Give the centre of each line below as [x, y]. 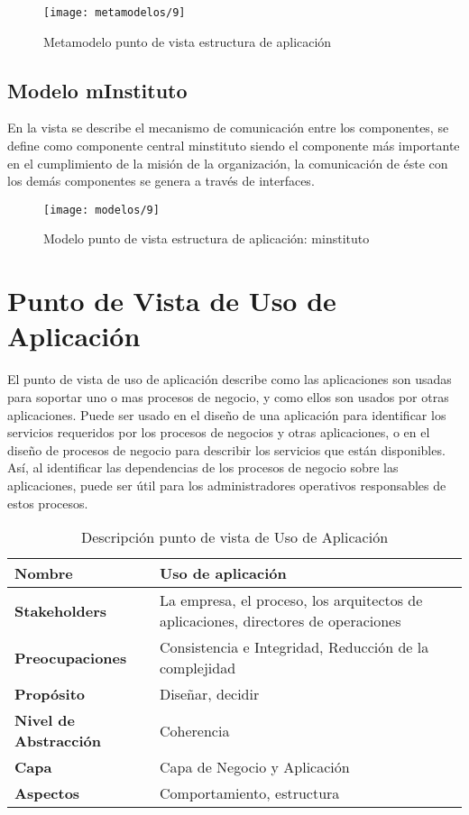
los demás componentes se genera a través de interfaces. [161, 181]
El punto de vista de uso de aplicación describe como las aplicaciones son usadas [230, 379]
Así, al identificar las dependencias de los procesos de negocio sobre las [203, 467]
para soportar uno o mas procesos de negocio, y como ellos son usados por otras [228, 396]
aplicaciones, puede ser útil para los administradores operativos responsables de [227, 485]
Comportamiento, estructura [250, 793]
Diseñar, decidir [210, 694]
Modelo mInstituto [97, 90]
